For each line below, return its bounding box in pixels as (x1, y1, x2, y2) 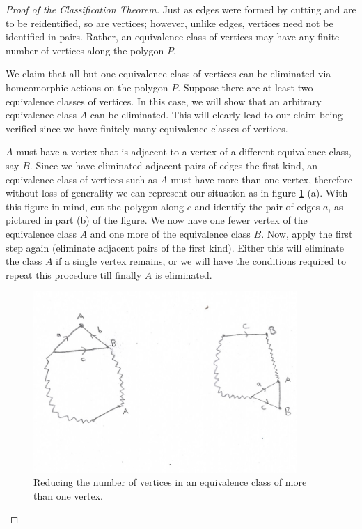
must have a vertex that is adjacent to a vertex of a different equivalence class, (16, 144, 352, 159)
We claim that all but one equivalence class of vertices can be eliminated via (6, 66, 331, 81)
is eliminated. (155, 267, 212, 282)
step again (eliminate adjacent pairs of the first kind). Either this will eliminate (6, 240, 344, 254)
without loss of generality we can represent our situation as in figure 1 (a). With (6, 185, 348, 200)
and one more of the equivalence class (90, 226, 251, 240)
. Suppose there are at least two (178, 79, 313, 94)
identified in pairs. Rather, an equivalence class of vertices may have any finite (6, 29, 340, 44)
